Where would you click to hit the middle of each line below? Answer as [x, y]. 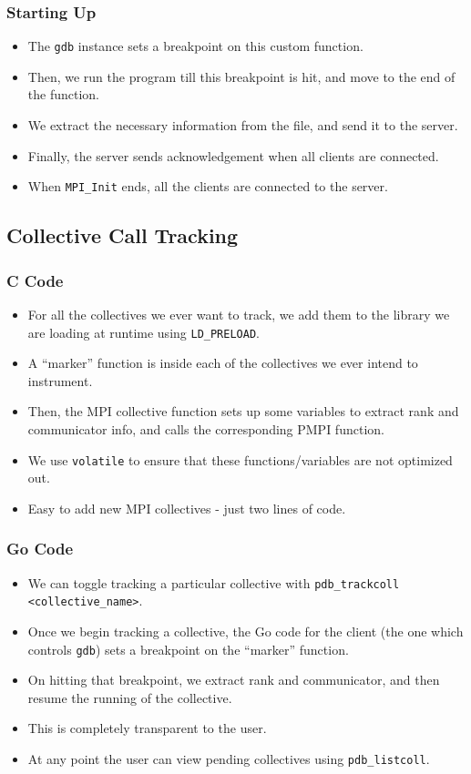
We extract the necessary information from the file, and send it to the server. [243, 125]
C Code [35, 280]
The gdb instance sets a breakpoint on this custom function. [195, 46]
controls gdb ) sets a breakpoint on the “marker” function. [188, 649]
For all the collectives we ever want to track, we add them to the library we [239, 314]
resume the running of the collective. [130, 697]
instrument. [60, 380]
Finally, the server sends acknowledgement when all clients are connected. [233, 155]
